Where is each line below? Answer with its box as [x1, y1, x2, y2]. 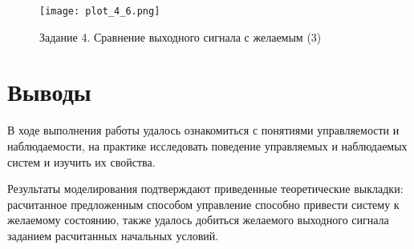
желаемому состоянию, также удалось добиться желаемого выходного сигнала [7, 211, 389, 228]
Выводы [7, 75, 91, 108]
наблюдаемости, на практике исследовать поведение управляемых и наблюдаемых [7, 137, 408, 154]
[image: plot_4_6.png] [39, 6, 160, 17]
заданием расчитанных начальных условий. [7, 227, 219, 243]
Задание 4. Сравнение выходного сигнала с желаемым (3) [39, 28, 322, 45]
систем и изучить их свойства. [7, 153, 156, 170]
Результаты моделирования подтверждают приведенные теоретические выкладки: [7, 180, 404, 197]
